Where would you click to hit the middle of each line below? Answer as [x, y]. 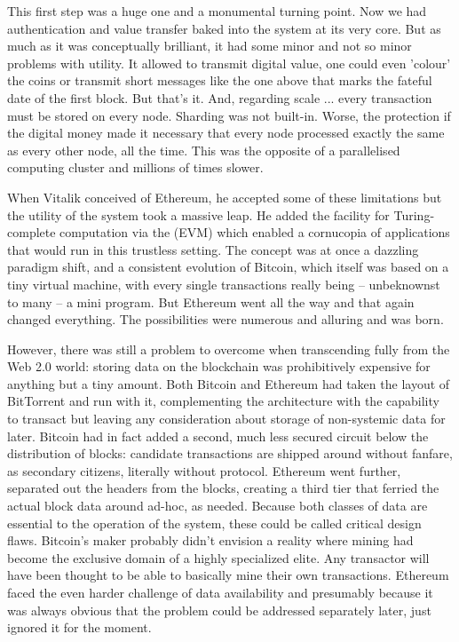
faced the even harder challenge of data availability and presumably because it [220, 592]
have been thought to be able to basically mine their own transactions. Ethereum [228, 575]
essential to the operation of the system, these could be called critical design [214, 523]
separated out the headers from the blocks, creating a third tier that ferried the [223, 488]
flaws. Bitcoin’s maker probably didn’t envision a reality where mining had [210, 540]
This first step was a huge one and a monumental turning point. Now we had [217, 11]
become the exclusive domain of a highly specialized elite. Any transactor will [218, 557]
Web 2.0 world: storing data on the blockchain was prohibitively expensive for [219, 366]
